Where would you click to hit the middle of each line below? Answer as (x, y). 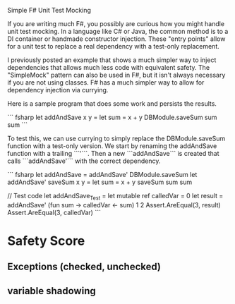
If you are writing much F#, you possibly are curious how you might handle (116, 24)
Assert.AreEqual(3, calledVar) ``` (54, 212)
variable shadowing (52, 291)
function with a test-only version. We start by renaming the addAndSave (112, 146)
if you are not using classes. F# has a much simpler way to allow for (106, 83)
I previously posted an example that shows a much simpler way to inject (112, 60)
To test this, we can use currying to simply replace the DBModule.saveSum (116, 138)
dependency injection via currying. (58, 90)
